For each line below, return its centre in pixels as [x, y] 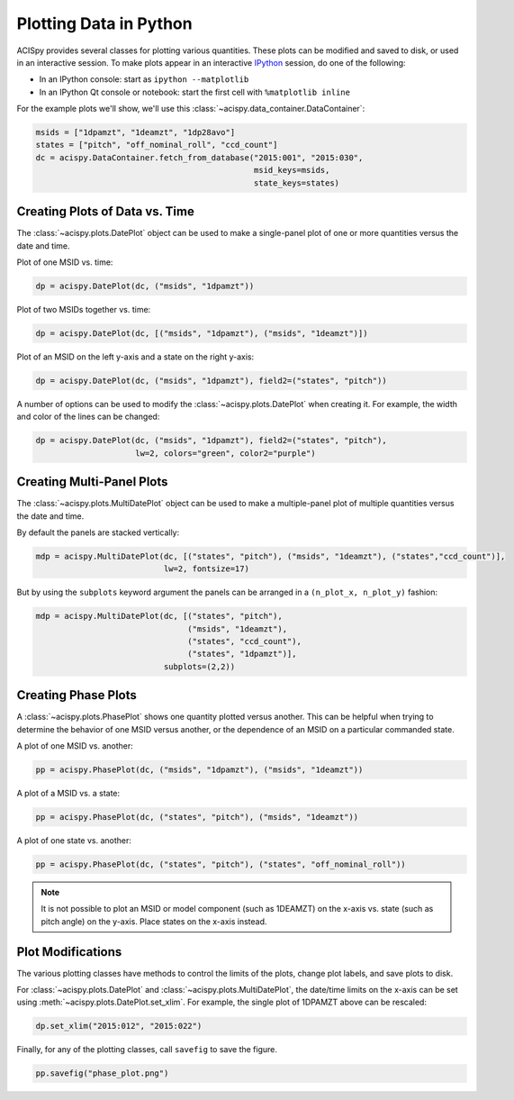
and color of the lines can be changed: [88, 417]
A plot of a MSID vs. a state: [68, 794]
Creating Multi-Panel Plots [92, 482]
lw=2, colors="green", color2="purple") [225, 453]
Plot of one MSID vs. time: [65, 262]
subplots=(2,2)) [199, 666]
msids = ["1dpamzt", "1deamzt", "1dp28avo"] [135, 132]
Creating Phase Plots [77, 695]
